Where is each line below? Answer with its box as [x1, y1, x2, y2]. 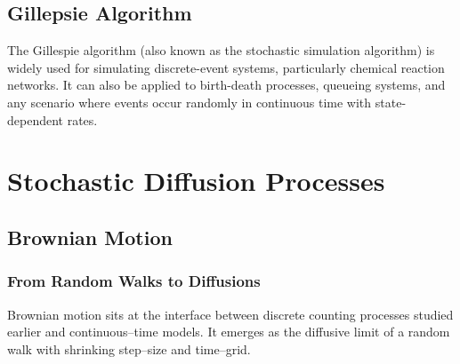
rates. [67, 110, 98, 129]
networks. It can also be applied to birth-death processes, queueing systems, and [7, 75, 446, 94]
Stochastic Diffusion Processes [7, 162, 385, 199]
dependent [7, 110, 64, 129]
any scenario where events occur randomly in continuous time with [7, 92, 372, 111]
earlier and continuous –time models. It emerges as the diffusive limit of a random [7, 322, 450, 341]
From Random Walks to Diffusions [7, 270, 261, 292]
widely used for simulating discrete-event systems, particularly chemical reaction [7, 58, 445, 76]
